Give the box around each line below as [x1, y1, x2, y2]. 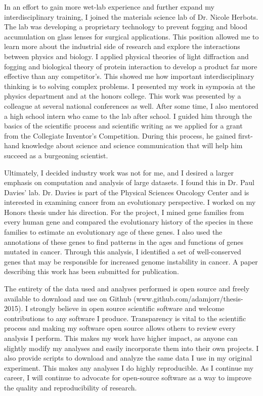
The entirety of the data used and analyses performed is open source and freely [4, 283, 250, 294]
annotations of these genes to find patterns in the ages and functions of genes [4, 236, 244, 247]
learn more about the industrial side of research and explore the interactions [4, 41, 240, 52]
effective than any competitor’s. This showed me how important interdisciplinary [4, 71, 254, 81]
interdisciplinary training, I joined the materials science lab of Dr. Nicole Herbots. [4, 11, 258, 22]
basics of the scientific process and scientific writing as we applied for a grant [4, 120, 243, 131]
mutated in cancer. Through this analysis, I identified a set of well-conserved [4, 246, 241, 257]
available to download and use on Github [4, 293, 131, 303]
